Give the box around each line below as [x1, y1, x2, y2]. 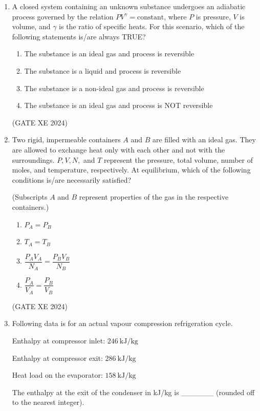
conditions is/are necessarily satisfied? [12, 174, 132, 185]
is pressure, [196, 11, 231, 21]
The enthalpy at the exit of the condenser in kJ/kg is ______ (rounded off [12, 386, 255, 397]
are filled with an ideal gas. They [152, 134, 256, 145]
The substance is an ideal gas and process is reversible [24, 48, 194, 59]
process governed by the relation [12, 11, 114, 21]
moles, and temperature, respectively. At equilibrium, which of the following [12, 164, 251, 175]
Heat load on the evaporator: [12, 370, 103, 380]
